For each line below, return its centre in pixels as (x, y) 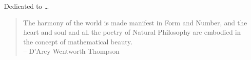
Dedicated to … (27, 6)
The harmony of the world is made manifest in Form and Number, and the (135, 22)
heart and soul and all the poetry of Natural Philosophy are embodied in (132, 32)
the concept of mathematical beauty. (78, 41)
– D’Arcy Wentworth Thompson (71, 51)
